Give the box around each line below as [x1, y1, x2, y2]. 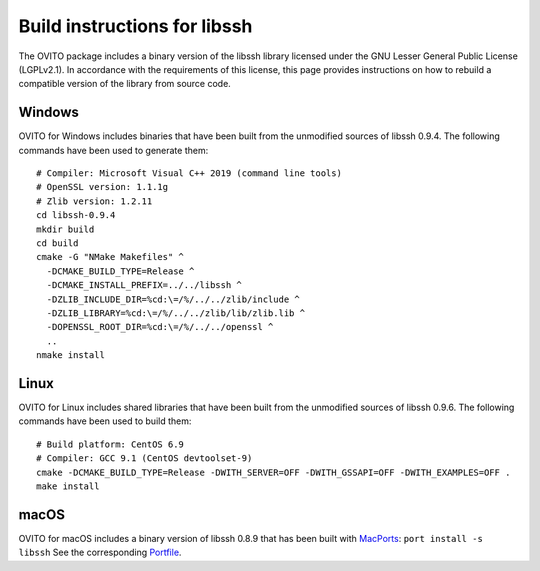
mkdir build [36, 223, 95, 235]
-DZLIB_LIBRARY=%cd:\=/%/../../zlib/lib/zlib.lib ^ [46, 307, 305, 319]
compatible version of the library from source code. [18, 78, 232, 90]
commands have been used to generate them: [18, 144, 209, 156]
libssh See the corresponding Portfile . [18, 546, 182, 559]
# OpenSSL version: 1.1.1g [36, 181, 169, 193]
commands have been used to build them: [18, 415, 192, 427]
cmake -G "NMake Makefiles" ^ [36, 251, 185, 263]
